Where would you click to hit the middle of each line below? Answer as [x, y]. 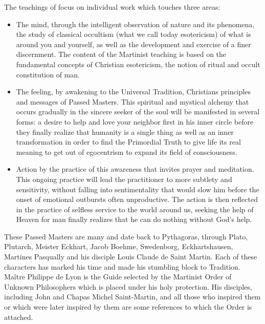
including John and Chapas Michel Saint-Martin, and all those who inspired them [132, 297]
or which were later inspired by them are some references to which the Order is [128, 307]
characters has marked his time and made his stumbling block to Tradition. [122, 266]
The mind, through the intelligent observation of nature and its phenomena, [135, 24]
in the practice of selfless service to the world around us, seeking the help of [135, 209]
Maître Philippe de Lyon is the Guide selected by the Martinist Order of [118, 277]
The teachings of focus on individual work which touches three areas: [112, 7]
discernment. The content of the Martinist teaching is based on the [121, 54]
